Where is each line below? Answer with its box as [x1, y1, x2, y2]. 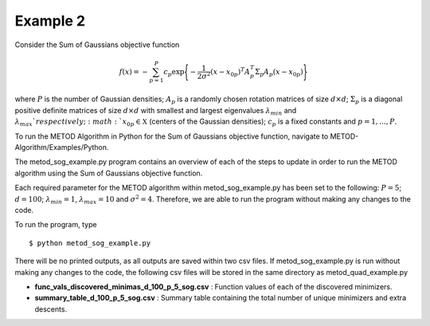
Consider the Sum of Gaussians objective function [14, 40, 180, 49]
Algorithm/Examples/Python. [14, 143, 109, 152]
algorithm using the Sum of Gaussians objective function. [14, 168, 203, 178]
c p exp [163, 67, 185, 78]
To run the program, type [14, 220, 97, 230]
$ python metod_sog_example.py [29, 238, 151, 247]
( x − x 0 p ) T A [209, 66, 251, 78]
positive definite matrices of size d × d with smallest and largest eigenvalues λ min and [14, 105, 297, 117]
